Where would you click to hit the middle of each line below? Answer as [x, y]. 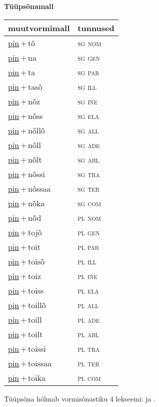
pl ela [88, 290]
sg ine [88, 101]
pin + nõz [24, 101]
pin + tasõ [25, 86]
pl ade [89, 319]
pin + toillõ [27, 305]
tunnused [96, 28]
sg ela [88, 115]
